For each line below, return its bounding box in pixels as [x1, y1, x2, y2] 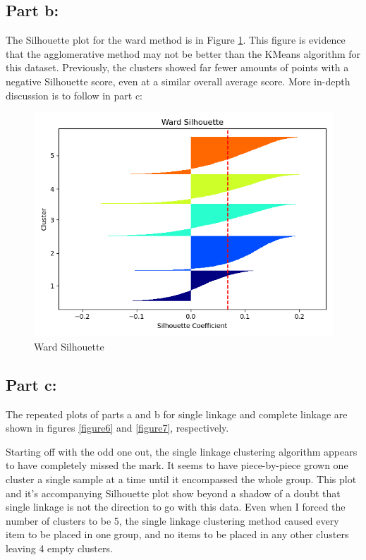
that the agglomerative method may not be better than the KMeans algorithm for [6, 46, 361, 61]
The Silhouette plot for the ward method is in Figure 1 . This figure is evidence [6, 32, 346, 47]
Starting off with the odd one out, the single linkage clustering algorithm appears [6, 444, 358, 458]
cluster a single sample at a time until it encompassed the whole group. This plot [6, 471, 357, 486]
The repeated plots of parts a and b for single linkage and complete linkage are [6, 406, 348, 421]
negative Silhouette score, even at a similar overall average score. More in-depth [6, 73, 350, 88]
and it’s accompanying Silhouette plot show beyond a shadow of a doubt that [6, 485, 341, 500]
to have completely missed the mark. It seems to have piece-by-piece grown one [6, 458, 348, 473]
